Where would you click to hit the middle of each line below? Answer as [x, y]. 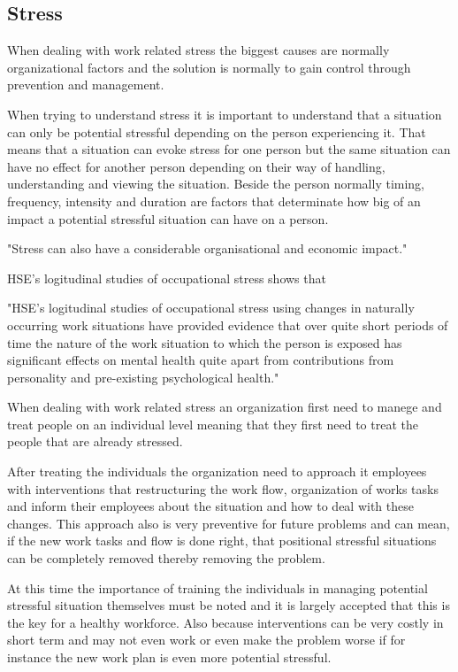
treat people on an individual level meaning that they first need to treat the [213, 424]
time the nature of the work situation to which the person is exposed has [205, 342]
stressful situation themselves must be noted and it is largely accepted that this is [229, 605]
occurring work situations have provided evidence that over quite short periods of [228, 324]
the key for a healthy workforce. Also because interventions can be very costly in [225, 622]
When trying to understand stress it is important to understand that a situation [225, 114]
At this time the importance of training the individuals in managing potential [218, 587]
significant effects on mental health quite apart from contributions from [201, 360]
